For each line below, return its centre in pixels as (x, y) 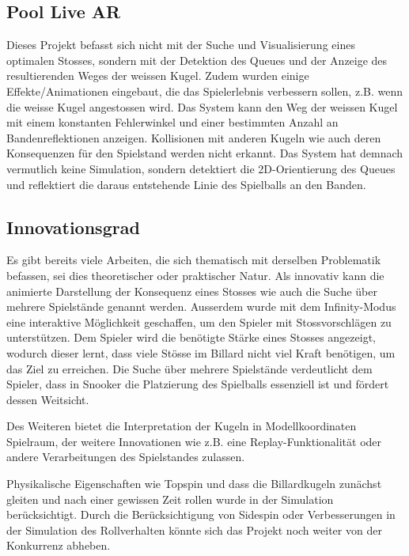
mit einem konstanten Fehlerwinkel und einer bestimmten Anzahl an (172, 122)
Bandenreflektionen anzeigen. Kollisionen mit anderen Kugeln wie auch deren (194, 137)
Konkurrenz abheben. (59, 545)
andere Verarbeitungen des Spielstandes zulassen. (126, 457)
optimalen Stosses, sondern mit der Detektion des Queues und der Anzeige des (197, 60)
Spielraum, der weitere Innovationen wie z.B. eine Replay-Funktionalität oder (194, 441)
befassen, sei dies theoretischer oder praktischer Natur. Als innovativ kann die (195, 275)
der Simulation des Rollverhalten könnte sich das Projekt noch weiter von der (194, 530)
